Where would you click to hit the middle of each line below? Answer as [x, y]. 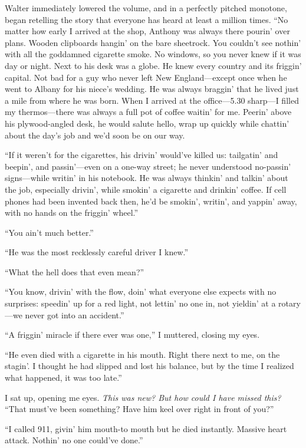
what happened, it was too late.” [63, 378]
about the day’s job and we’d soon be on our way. [95, 135]
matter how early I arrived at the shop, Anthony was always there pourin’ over [147, 31]
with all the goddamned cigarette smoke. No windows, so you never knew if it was [153, 54]
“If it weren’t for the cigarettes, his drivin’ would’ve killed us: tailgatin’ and [142, 155]
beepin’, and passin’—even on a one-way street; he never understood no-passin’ [148, 166]
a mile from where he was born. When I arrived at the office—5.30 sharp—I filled [152, 100]
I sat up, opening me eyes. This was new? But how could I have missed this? [143, 397]
